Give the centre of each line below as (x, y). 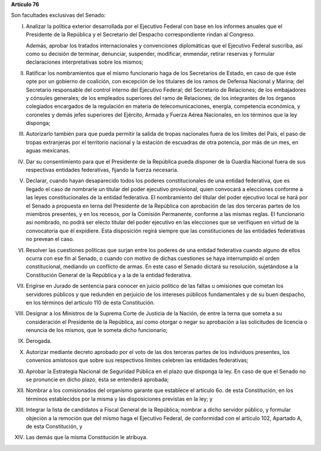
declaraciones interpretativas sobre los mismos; (85, 62)
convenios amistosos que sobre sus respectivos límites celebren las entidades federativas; (137, 361)
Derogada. (39, 341)
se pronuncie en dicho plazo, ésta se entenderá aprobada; (97, 380)
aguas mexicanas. (48, 151)
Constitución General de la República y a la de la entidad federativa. (109, 275)
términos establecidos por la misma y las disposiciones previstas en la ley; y (119, 399)
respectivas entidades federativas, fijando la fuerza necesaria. (102, 170)
